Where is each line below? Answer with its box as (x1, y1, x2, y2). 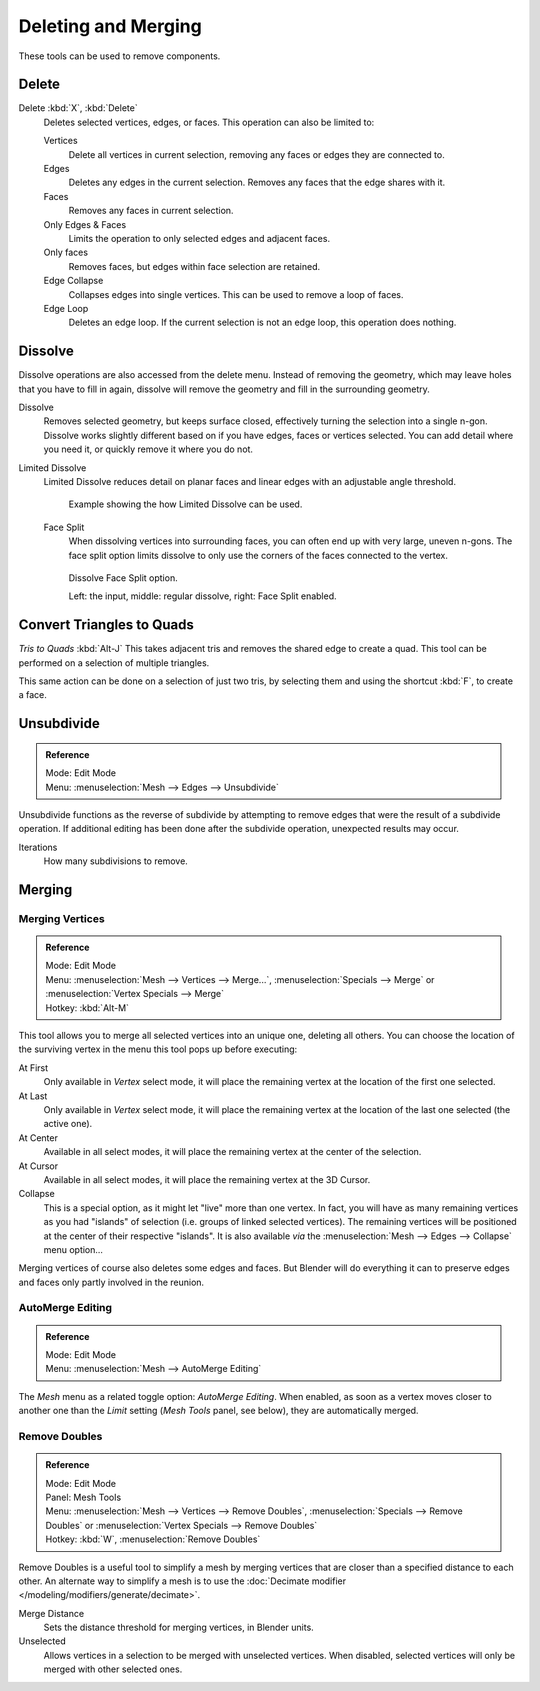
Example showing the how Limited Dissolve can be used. (68, 498, 303, 510)
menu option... (43, 1243, 104, 1255)
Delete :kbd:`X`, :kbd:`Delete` (18, 102, 139, 114)
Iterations (18, 841, 58, 853)
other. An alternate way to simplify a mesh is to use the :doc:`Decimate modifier (18, 1575, 347, 1587)
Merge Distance (18, 1607, 85, 1619)
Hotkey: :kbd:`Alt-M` (45, 1001, 130, 1014)
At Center (18, 1131, 59, 1144)
